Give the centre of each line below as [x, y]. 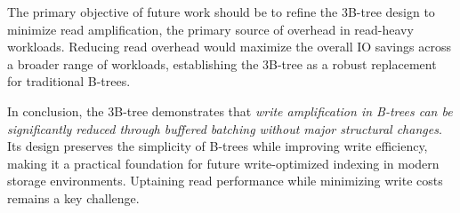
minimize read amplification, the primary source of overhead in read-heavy [210, 29]
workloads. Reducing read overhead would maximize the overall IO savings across [229, 47]
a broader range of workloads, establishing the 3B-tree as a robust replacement [222, 63]
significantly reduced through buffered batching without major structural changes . [225, 128]
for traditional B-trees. [69, 81]
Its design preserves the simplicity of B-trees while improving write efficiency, [218, 146]
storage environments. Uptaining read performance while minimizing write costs [225, 181]
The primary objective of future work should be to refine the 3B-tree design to [221, 12]
